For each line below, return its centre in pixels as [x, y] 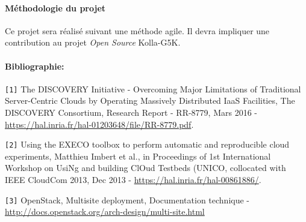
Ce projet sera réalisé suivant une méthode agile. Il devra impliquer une [137, 30]
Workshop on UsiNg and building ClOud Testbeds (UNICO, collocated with [145, 168]
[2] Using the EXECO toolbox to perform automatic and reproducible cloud [147, 144]
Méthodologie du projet [55, 7]
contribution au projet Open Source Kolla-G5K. [93, 42]
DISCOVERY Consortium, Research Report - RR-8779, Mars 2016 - [131, 112]
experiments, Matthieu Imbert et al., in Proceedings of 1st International [138, 156]
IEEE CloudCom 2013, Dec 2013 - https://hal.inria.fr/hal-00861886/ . [133, 180]
